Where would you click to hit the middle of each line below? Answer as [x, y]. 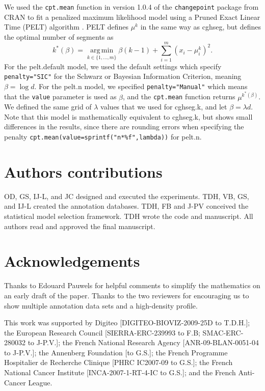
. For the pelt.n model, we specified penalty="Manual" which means [141, 86]
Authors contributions [83, 171]
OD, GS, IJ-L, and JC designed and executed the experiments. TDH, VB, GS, [127, 196]
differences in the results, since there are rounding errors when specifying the [124, 127]
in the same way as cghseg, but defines [201, 27]
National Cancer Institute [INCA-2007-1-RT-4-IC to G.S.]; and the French [120, 372]
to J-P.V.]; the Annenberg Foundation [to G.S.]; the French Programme [116, 352]
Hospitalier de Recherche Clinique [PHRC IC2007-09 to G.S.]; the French [118, 362]
